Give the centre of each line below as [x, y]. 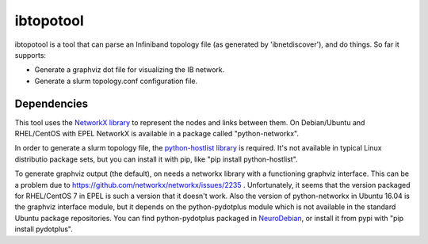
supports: [31, 55]
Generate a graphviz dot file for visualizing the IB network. [130, 70]
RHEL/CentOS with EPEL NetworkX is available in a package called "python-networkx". [157, 134]
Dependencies [52, 103]
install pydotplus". [44, 229]
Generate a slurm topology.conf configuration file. [116, 81]
